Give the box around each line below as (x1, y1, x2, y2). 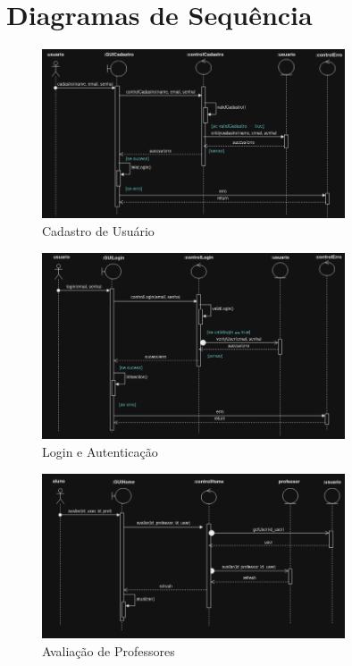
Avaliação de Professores (42, 641, 175, 660)
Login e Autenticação (42, 443, 158, 461)
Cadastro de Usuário (42, 221, 155, 240)
